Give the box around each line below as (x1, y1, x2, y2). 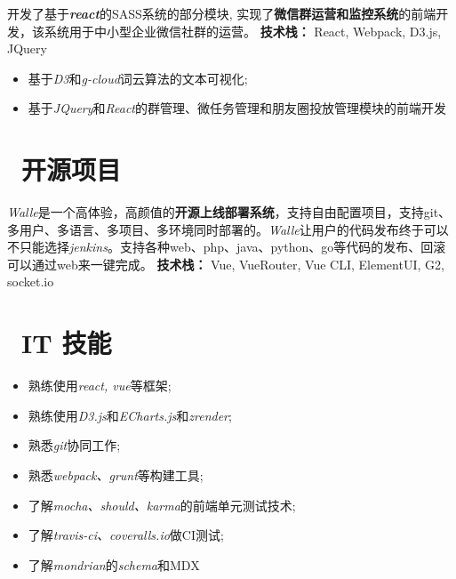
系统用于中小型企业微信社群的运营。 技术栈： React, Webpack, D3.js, (44, 21, 442, 40)
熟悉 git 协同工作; (28, 436, 121, 454)
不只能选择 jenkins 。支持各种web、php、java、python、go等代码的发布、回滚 (7, 237, 446, 256)
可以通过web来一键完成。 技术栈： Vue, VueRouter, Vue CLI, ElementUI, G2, (7, 254, 444, 273)
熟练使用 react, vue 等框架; (28, 376, 172, 395)
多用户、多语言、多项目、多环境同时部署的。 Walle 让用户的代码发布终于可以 (7, 220, 449, 238)
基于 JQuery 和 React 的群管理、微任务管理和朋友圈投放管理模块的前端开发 (28, 99, 447, 117)
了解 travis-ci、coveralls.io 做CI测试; (28, 526, 224, 544)
